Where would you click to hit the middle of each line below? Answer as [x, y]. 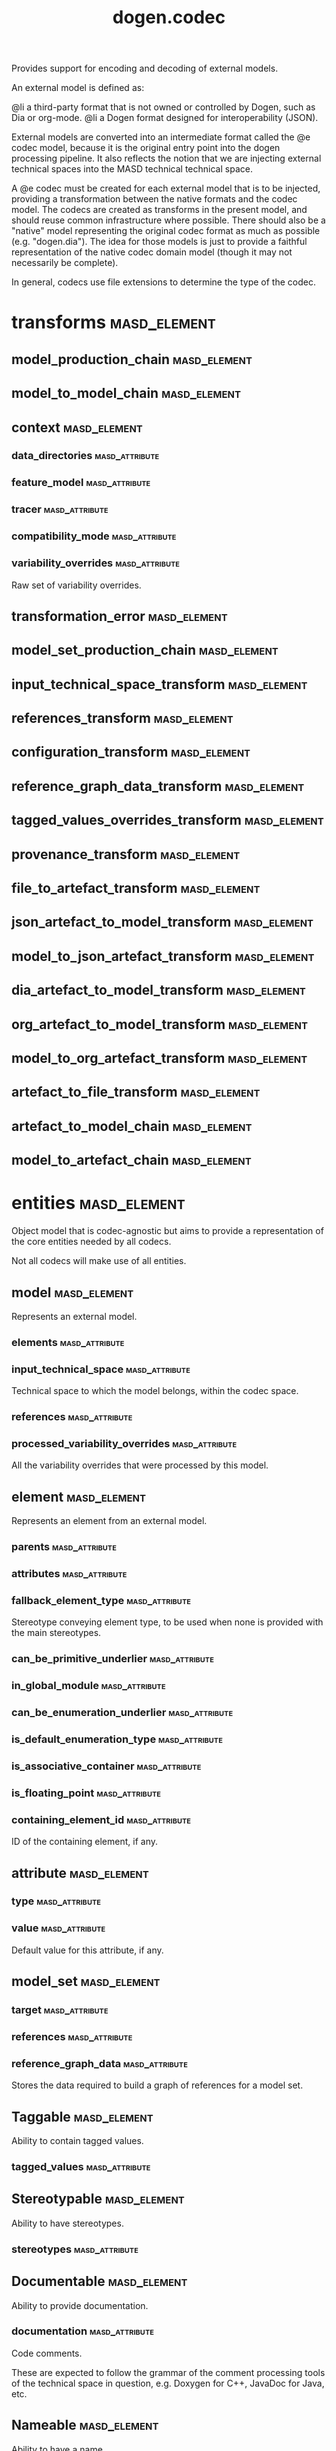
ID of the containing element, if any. [84, 1842]
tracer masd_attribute [60, 509]
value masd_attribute [58, 1928]
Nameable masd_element [85, 2425]
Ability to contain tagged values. [77, 2141]
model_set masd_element [86, 1981]
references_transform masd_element [122, 718]
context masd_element [77, 427]
